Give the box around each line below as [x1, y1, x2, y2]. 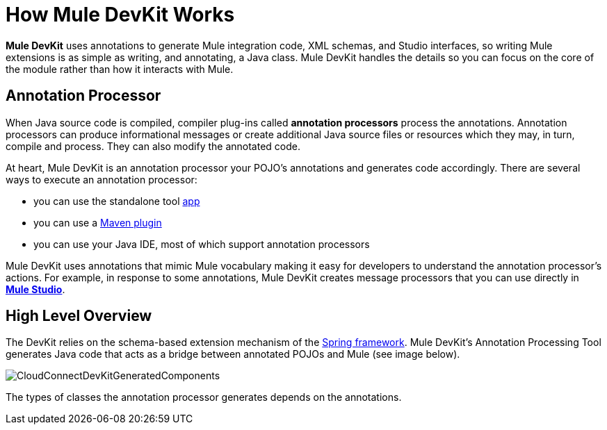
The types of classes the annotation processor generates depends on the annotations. [6, 391, 402, 404]
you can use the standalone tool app [33, 195, 200, 207]
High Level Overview [6, 307, 152, 325]
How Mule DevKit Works [6, 3, 235, 26]
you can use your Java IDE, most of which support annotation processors [33, 238, 370, 250]
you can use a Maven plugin [33, 216, 162, 229]
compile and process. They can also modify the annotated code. [6, 140, 301, 152]
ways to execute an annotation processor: [6, 173, 197, 185]
